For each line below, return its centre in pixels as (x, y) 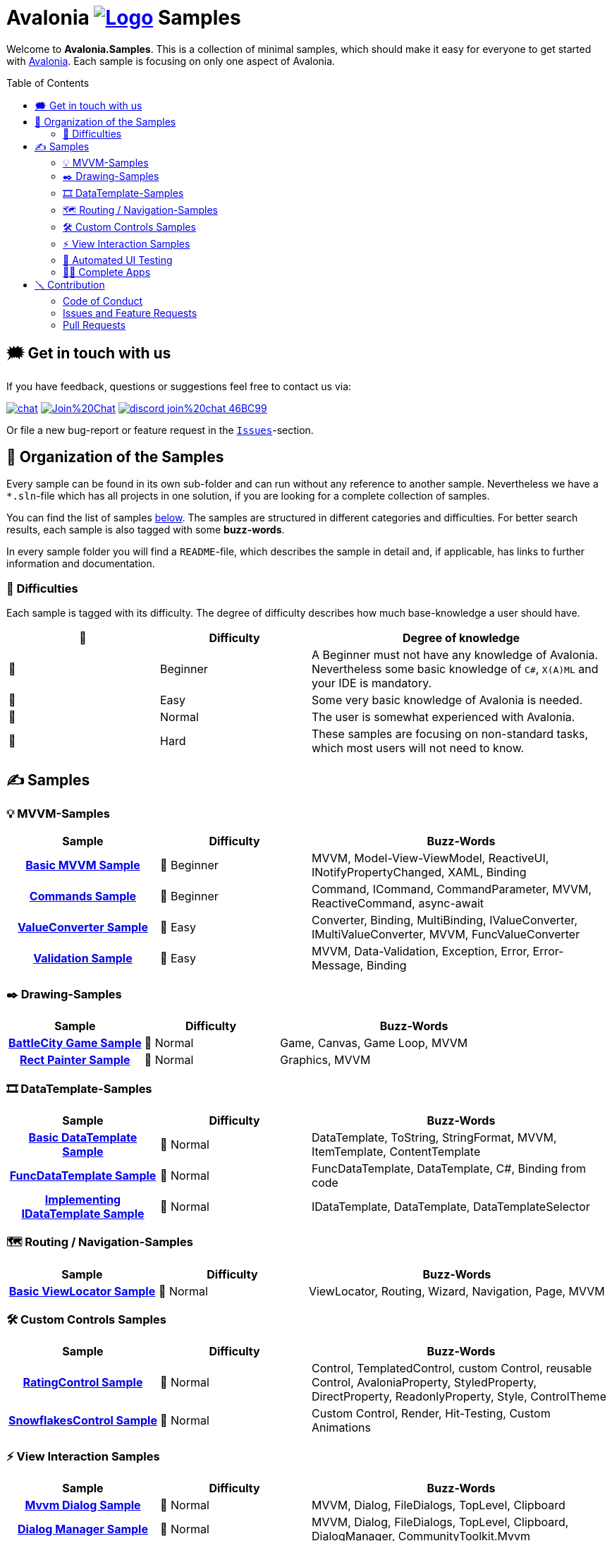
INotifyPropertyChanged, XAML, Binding (419, 872)
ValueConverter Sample (83, 927)
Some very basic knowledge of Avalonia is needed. (447, 700)
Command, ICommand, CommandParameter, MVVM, (452, 889)
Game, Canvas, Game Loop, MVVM (374, 1043)
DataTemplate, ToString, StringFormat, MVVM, (434, 1137)
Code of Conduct (103, 301)
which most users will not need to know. (418, 748)
